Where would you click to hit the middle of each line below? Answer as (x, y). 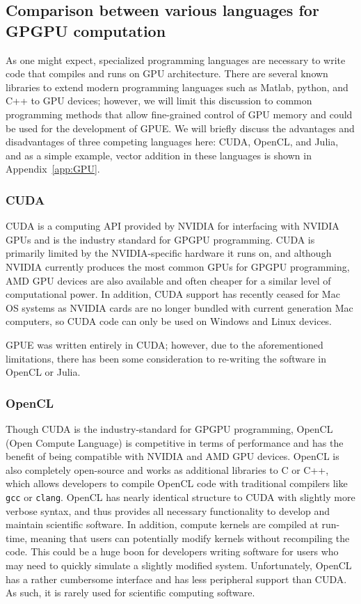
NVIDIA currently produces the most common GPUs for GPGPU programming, (178, 266)
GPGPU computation (86, 30)
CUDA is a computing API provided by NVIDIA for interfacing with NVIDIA (173, 226)
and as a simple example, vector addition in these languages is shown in (159, 155)
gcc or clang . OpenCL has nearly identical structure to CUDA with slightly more (180, 496)
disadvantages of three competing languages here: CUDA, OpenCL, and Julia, (172, 142)
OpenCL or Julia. (43, 372)
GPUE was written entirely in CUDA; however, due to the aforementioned (165, 344)
